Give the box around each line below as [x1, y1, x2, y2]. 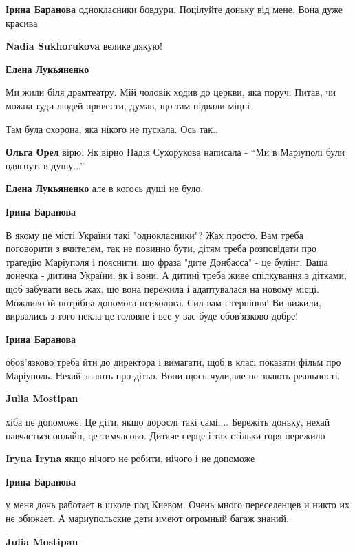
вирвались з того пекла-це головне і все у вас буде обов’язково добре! [6, 309, 299, 323]
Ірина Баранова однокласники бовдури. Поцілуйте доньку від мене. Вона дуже [6, 2, 343, 16]
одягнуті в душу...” [6, 158, 85, 172]
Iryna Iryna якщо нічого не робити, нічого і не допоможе [6, 451, 255, 466]
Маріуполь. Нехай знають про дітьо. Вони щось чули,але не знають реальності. [6, 368, 341, 382]
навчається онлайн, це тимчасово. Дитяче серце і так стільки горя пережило [6, 428, 325, 442]
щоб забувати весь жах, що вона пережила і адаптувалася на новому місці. [6, 281, 320, 295]
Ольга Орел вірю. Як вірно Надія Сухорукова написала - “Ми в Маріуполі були [6, 145, 345, 159]
